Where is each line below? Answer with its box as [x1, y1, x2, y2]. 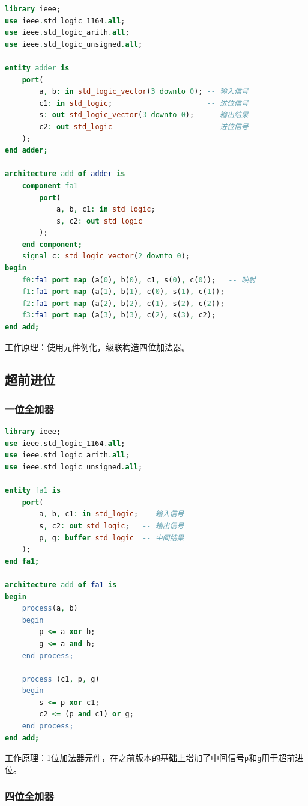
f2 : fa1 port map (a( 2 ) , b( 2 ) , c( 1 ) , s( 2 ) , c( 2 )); [22, 299, 225, 308]
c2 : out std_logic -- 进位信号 [39, 122, 249, 131]
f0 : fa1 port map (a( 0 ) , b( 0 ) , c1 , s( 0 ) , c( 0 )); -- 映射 [22, 275, 256, 284]
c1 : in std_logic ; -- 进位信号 [39, 99, 249, 108]
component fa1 [22, 181, 78, 190]
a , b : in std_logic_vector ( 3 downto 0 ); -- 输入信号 [39, 87, 249, 96]
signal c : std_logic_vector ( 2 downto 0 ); [22, 252, 190, 261]
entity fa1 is [5, 486, 61, 495]
